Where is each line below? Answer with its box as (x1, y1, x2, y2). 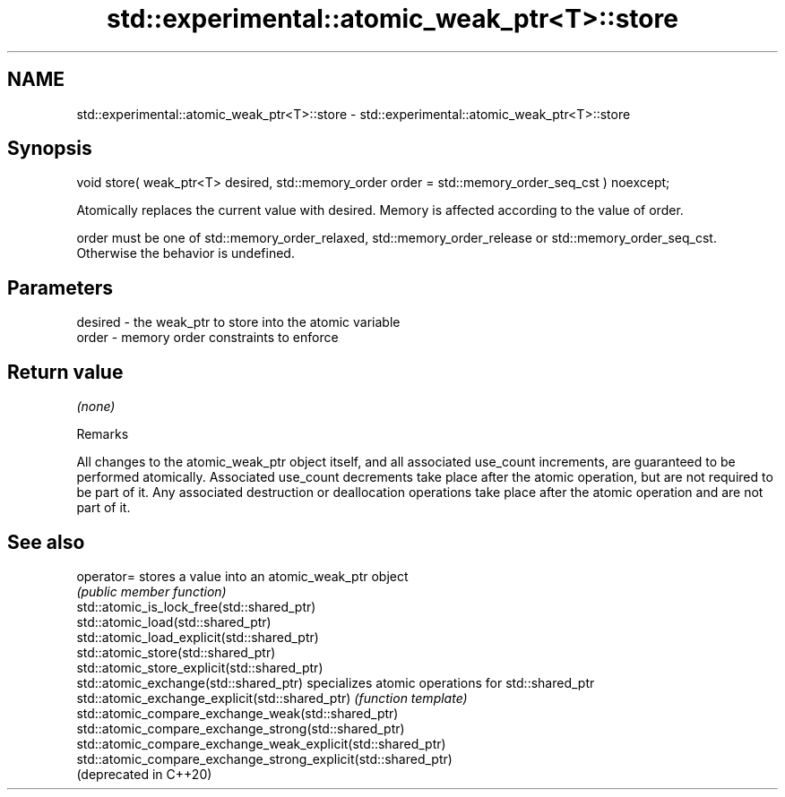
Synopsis (7, 137, 92, 160)
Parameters (7, 276, 113, 299)
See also (7, 530, 85, 553)
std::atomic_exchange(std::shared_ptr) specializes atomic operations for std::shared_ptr (76, 674, 595, 690)
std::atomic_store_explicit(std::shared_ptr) (76, 659, 323, 675)
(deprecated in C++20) (76, 766, 212, 782)
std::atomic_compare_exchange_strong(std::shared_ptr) (76, 720, 405, 736)
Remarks (76, 426, 129, 442)
